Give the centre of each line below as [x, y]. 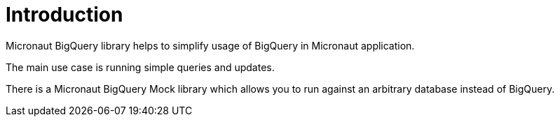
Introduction [64, 15]
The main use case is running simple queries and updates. [140, 67]
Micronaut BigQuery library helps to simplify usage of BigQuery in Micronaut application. [210, 45]
